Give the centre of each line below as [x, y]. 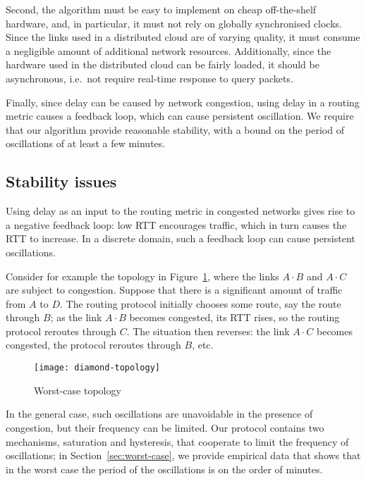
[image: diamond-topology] [97, 368]
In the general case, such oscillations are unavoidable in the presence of [159, 414]
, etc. [203, 345]
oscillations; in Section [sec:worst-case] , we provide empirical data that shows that [183, 455]
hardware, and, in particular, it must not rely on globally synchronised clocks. [174, 23]
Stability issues [61, 181]
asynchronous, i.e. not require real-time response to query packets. [150, 78]
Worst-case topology [78, 390]
